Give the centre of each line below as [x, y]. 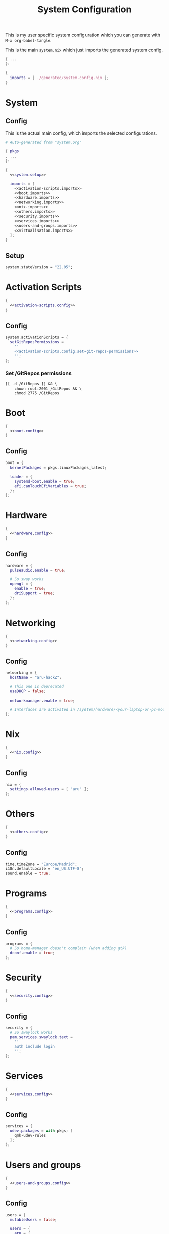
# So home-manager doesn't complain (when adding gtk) [68, 948]
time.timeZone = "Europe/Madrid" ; [41, 864]
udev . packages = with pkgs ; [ [41, 1131]
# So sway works [27, 579]
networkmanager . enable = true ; [43, 701]
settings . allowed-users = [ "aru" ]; [49, 789]
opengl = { [21, 584]
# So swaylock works [31, 1033]
